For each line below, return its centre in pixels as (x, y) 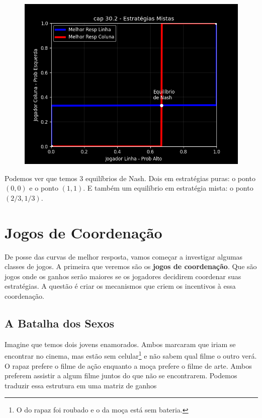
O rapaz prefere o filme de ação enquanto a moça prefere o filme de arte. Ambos (128, 365)
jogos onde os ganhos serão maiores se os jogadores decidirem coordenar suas (123, 276)
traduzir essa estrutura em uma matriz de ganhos (81, 385)
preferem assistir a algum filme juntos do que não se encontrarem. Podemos (121, 375)
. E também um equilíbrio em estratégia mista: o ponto (168, 188)
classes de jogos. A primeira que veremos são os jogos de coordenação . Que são (131, 266)
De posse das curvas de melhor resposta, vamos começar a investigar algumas (124, 256)
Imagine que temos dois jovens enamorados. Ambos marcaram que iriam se (120, 344)
